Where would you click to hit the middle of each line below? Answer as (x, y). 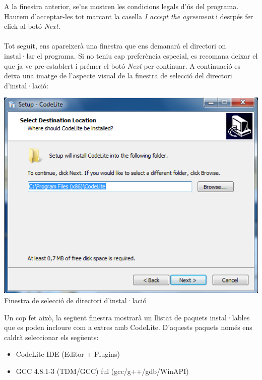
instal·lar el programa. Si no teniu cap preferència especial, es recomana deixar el (131, 55)
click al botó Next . (32, 26)
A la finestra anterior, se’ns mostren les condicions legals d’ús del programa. (121, 6)
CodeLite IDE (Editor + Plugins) (68, 354)
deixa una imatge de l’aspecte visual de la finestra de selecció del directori (118, 76)
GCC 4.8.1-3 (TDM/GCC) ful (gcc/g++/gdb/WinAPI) (102, 371)
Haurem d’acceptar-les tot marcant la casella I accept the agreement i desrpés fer (129, 16)
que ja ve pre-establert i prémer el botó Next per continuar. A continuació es (122, 65)
